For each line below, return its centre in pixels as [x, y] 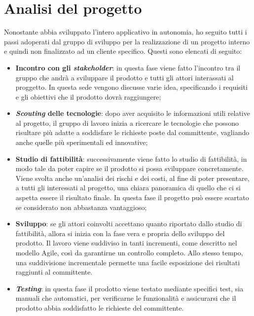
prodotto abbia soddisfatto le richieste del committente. [100, 307]
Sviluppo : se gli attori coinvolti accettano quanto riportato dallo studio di [129, 224]
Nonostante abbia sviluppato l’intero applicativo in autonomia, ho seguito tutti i [126, 32]
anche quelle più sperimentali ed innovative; [82, 142]
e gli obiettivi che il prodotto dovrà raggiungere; [88, 96]
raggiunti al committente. [54, 272]
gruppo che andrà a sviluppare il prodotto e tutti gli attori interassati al [125, 77]
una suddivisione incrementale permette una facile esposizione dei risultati [128, 262]
